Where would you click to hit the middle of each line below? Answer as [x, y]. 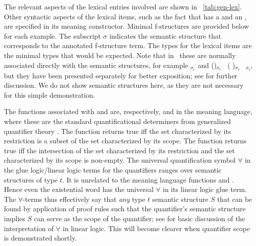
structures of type [31, 179]
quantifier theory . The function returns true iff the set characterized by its [118, 131]
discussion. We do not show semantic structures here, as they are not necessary [124, 85]
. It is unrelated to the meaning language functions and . [148, 179]
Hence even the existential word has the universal [79, 189]
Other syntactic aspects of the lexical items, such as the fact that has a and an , [125, 16]
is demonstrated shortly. [41, 238]
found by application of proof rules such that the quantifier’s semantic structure [125, 209]
